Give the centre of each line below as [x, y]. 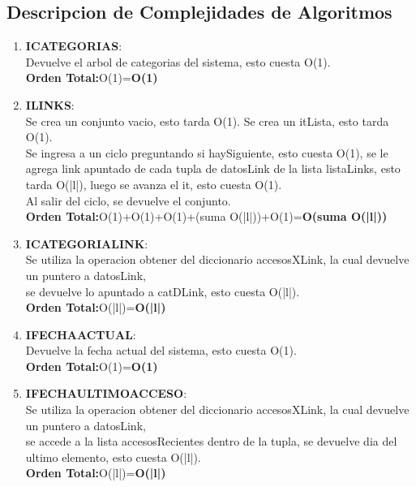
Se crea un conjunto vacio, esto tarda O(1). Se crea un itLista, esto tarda [207, 121]
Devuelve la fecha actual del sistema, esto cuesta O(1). [161, 350]
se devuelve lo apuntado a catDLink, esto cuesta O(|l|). [163, 291]
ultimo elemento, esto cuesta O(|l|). [113, 457]
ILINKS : [50, 104]
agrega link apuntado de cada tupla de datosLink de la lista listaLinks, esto [213, 168]
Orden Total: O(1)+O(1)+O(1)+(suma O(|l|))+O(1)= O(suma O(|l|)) [206, 216]
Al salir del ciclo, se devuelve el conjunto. [128, 200]
